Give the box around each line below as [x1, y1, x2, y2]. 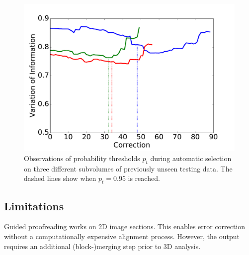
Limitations [4, 198, 64, 213]
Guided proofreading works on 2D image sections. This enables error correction [4, 221, 246, 232]
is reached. [128, 173, 160, 183]
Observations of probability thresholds [24, 153, 140, 164]
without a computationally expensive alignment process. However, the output [4, 231, 240, 242]
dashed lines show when [24, 173, 96, 183]
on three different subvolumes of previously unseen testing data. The [24, 163, 233, 173]
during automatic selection [150, 153, 232, 164]
